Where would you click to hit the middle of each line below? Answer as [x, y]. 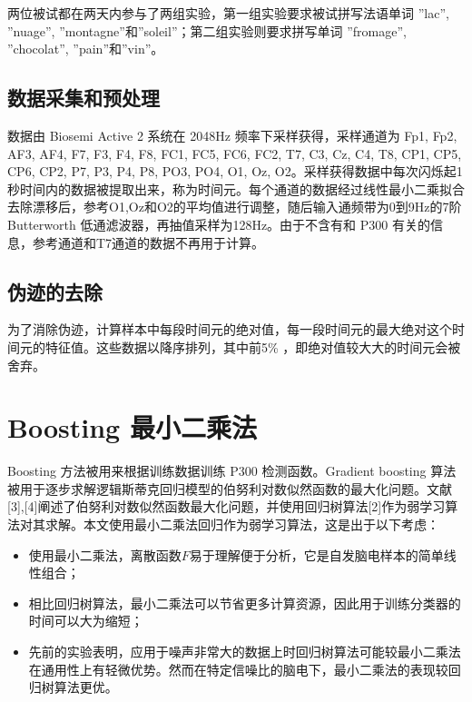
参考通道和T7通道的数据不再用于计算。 [148, 242]
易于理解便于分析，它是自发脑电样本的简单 [316, 554]
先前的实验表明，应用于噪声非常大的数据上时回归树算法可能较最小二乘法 [245, 651]
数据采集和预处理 [84, 98]
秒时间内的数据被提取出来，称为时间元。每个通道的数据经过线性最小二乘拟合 [236, 188]
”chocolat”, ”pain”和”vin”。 [86, 49]
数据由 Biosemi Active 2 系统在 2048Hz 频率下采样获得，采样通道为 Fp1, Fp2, [232, 135]
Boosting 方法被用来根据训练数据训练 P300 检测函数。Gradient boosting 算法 [232, 471]
